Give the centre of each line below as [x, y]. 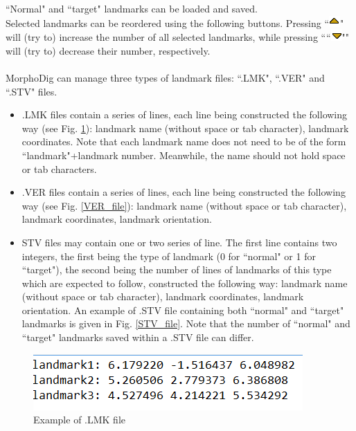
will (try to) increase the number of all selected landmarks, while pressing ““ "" [178, 37]
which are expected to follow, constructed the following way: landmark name [185, 283]
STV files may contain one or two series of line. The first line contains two [179, 242]
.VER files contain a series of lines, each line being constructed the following [184, 192]
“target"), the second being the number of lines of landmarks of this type [177, 269]
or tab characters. [59, 168]
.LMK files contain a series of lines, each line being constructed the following [185, 114]
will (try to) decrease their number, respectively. [108, 50]
